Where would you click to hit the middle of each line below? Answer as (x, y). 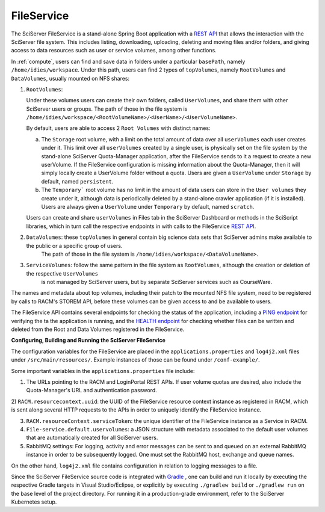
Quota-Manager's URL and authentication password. (91, 390)
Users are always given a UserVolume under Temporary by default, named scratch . (148, 206)
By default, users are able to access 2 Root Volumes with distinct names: (118, 128)
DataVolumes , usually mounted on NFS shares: (70, 78)
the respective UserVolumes (62, 273)
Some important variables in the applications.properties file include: (103, 371)
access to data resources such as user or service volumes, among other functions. (114, 51)
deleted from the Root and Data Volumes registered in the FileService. (98, 329)
